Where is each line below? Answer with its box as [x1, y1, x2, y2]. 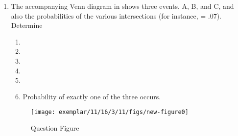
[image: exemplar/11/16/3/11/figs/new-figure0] [30, 109, 189, 116]
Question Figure [30, 123, 79, 133]
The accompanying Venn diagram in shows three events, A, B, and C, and [11, 1, 234, 11]
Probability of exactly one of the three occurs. [23, 91, 161, 101]
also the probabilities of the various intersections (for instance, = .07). [11, 10, 221, 21]
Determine [11, 20, 43, 30]
